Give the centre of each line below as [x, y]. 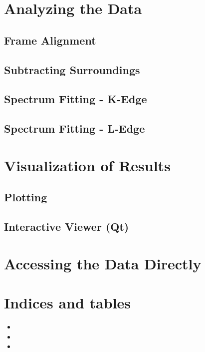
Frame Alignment [50, 40]
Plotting [26, 197]
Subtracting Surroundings [72, 69]
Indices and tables [68, 302]
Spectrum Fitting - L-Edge [75, 128]
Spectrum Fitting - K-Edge [76, 99]
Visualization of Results [87, 165]
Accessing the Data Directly [103, 263]
